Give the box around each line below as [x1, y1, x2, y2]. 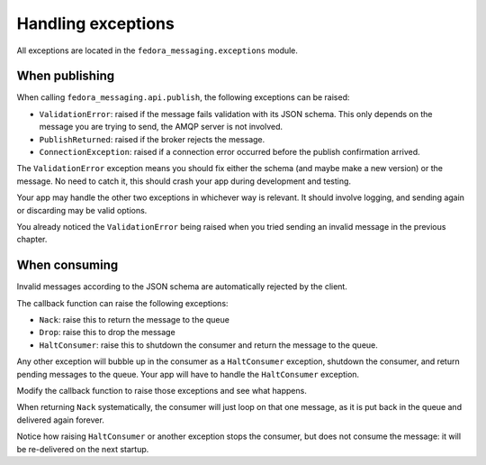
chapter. [16, 234, 48, 245]
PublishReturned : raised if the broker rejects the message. [39, 133, 265, 144]
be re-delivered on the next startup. [16, 443, 149, 454]
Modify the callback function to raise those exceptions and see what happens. [16, 386, 308, 396]
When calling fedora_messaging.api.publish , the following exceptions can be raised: [16, 92, 350, 103]
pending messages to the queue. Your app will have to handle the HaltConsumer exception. [16, 369, 360, 379]
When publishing [16, 68, 115, 84]
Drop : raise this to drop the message [39, 327, 175, 338]
